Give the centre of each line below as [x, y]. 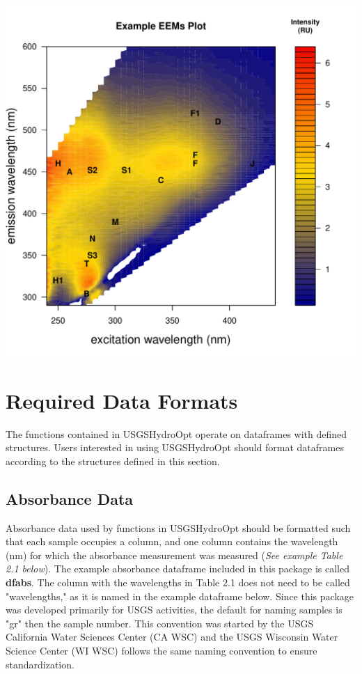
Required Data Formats [122, 400]
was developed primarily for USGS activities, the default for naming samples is [174, 610]
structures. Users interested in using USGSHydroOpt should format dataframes [175, 447]
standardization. [40, 664]
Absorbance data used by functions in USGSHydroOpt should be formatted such [178, 527]
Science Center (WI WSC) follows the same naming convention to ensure [162, 651]
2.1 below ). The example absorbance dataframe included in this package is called [178, 569]
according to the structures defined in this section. [113, 461]
